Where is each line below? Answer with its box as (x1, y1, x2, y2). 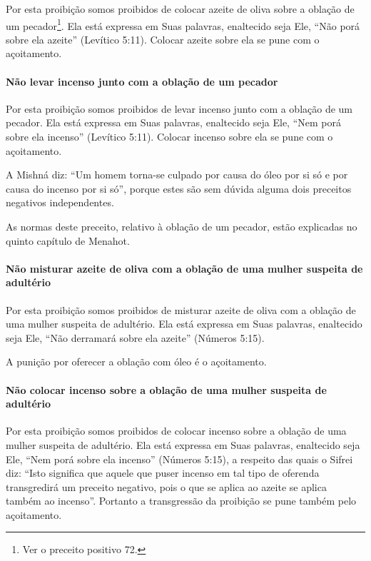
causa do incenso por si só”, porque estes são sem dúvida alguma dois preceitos (6, 181, 352, 196)
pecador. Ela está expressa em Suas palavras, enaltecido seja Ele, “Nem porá (6, 115, 341, 130)
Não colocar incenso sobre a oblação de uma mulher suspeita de (6, 382, 327, 397)
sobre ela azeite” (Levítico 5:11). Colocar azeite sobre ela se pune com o (6, 31, 320, 46)
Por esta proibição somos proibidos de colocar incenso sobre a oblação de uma (6, 423, 347, 438)
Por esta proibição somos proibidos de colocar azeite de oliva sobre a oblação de (6, 1, 355, 16)
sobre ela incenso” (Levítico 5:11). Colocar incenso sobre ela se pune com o (6, 129, 333, 144)
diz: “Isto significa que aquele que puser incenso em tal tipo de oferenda (6, 465, 320, 480)
